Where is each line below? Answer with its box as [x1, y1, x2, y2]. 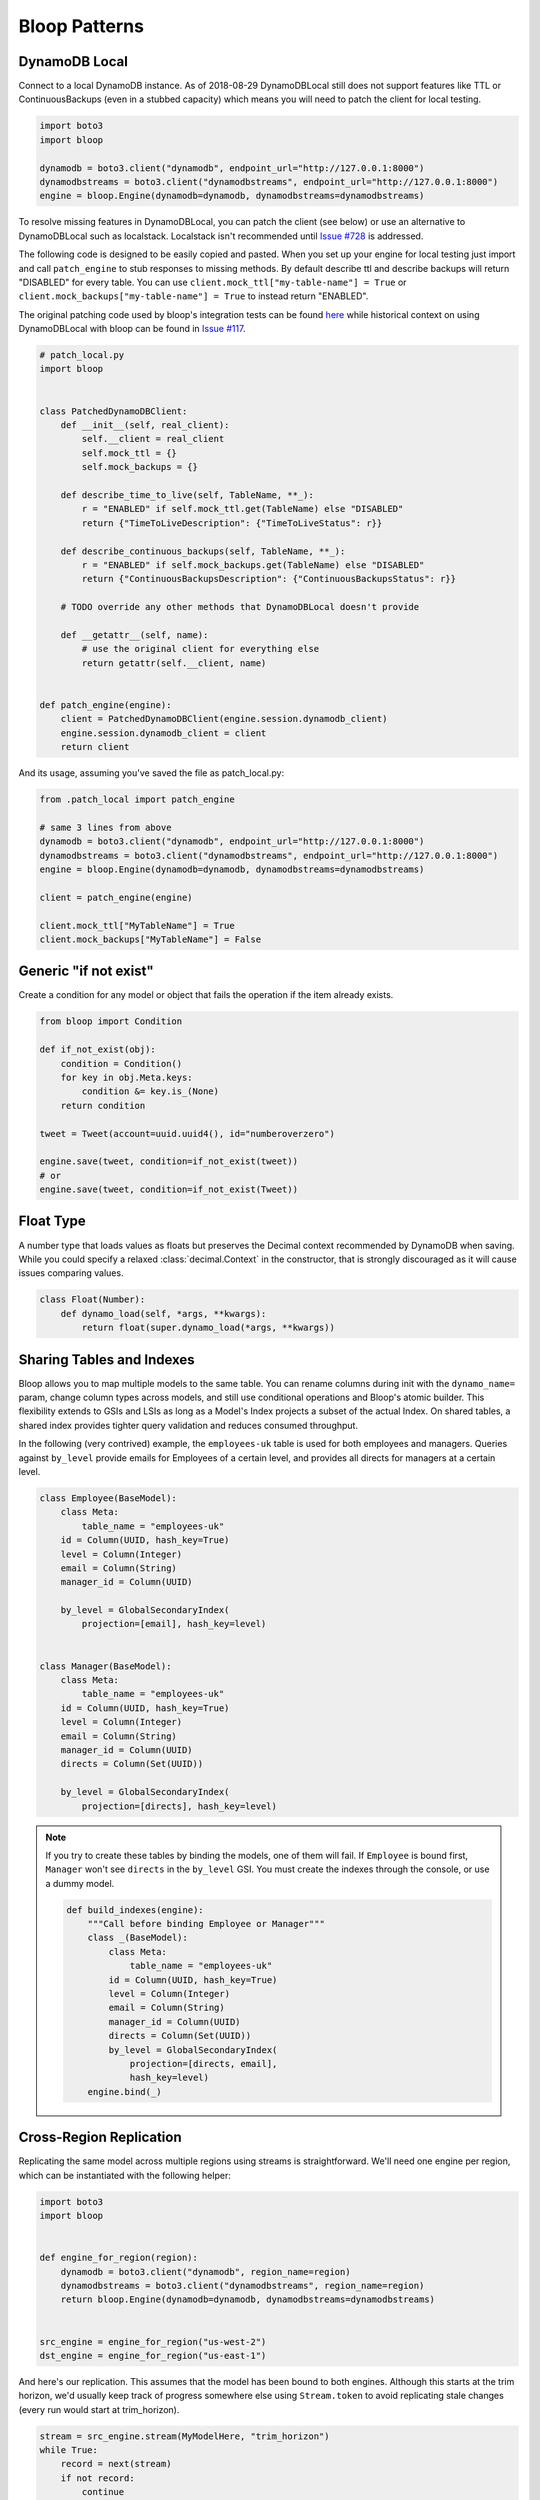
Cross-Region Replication [18, 2129, 182, 2146]
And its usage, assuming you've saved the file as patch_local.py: [18, 767, 285, 779]
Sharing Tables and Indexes [18, 1351, 195, 1368]
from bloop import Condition [39, 1016, 183, 1027]
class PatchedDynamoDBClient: [39, 405, 188, 417]
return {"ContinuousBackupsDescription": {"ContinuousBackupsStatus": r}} [81, 573, 457, 585]
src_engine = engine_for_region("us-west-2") [39, 2336, 267, 2347]
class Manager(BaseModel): [39, 1660, 172, 1672]
